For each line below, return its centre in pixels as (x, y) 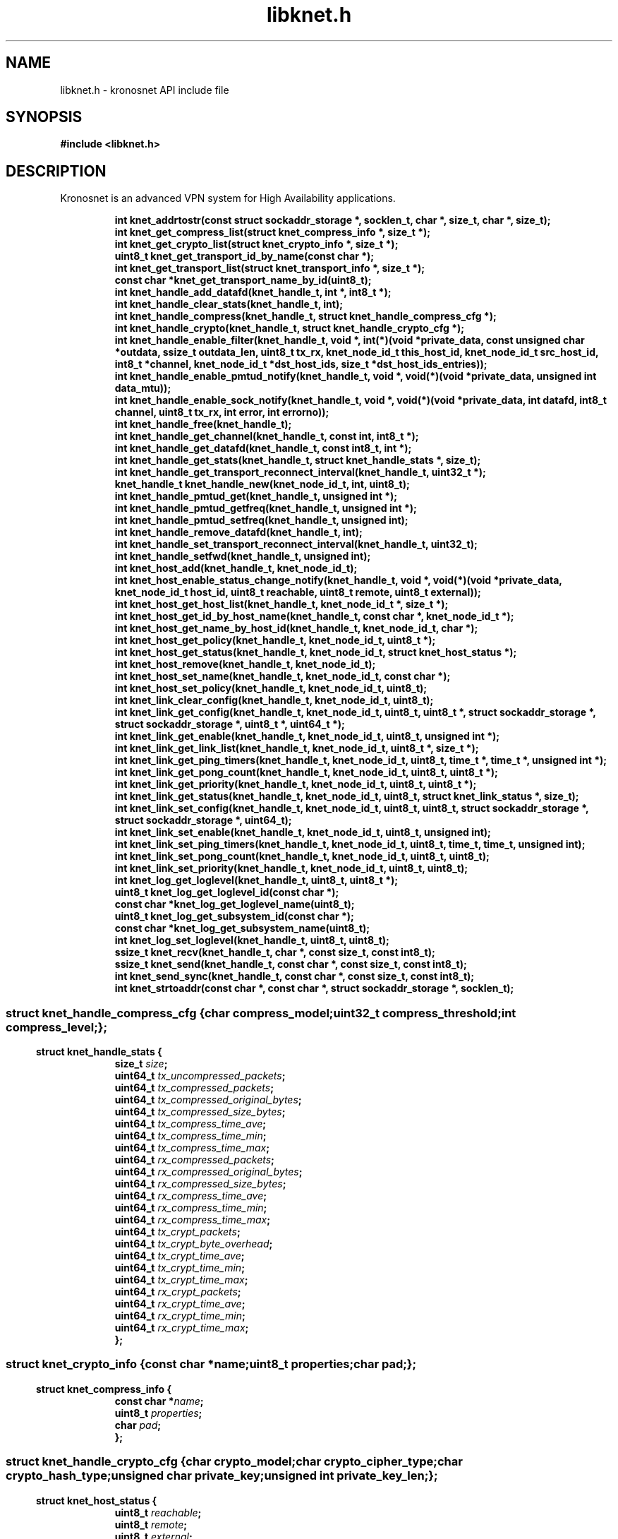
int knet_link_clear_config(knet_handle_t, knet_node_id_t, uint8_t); (274, 700)
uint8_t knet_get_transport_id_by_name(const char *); (244, 256)
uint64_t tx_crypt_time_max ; (181, 1280)
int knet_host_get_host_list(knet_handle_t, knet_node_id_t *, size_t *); (281, 604)
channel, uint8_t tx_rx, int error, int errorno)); (222, 412)
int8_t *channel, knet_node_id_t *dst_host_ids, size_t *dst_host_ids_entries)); (301, 364)
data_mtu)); (143, 388)
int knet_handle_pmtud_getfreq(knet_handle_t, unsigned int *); (266, 508)
